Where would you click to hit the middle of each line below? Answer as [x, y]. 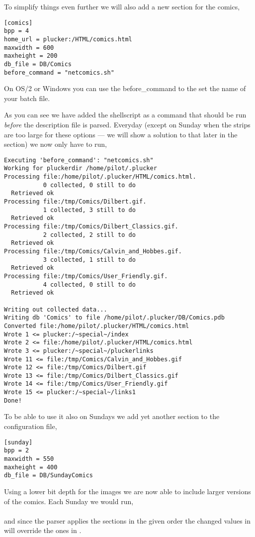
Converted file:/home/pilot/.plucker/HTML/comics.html [97, 326]
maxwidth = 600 [29, 48]
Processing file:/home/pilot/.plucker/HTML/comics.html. [100, 177]
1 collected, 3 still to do [89, 210]
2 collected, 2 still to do [89, 235]
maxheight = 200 [31, 56]
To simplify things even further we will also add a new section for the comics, [122, 6]
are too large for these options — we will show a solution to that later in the [121, 134]
